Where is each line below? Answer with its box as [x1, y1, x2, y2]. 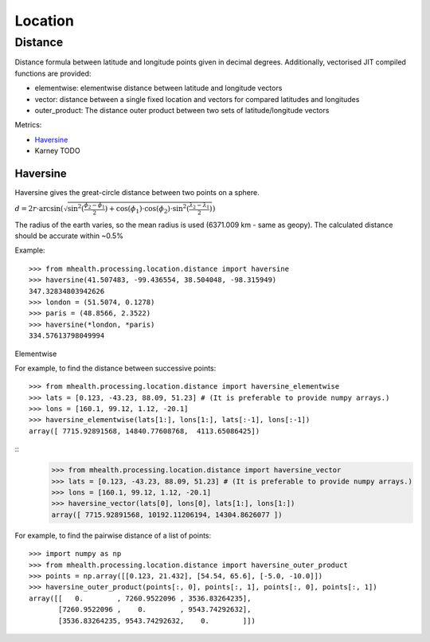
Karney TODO [34, 146, 80, 155]
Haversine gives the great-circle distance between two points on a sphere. [14, 188, 260, 198]
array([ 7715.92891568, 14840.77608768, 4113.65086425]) [29, 426, 260, 436]
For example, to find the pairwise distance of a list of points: [14, 530, 212, 540]
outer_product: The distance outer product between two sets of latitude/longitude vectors [34, 105, 330, 115]
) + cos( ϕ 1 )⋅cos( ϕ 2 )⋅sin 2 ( [104, 203, 190, 215]
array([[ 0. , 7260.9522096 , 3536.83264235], [29, 593, 252, 603]
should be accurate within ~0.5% [14, 231, 123, 241]
